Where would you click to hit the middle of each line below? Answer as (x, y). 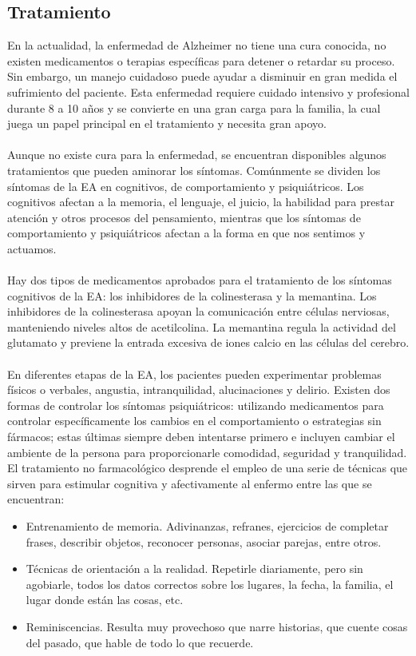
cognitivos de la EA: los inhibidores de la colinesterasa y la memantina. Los (192, 295)
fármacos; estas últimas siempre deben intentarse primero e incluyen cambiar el (201, 437)
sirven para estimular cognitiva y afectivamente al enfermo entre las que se (190, 483)
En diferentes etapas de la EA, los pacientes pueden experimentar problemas (194, 374)
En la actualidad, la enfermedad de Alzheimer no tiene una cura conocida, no (197, 45)
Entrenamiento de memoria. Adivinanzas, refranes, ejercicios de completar (207, 526)
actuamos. (32, 248)
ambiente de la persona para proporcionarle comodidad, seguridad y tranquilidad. (207, 452)
